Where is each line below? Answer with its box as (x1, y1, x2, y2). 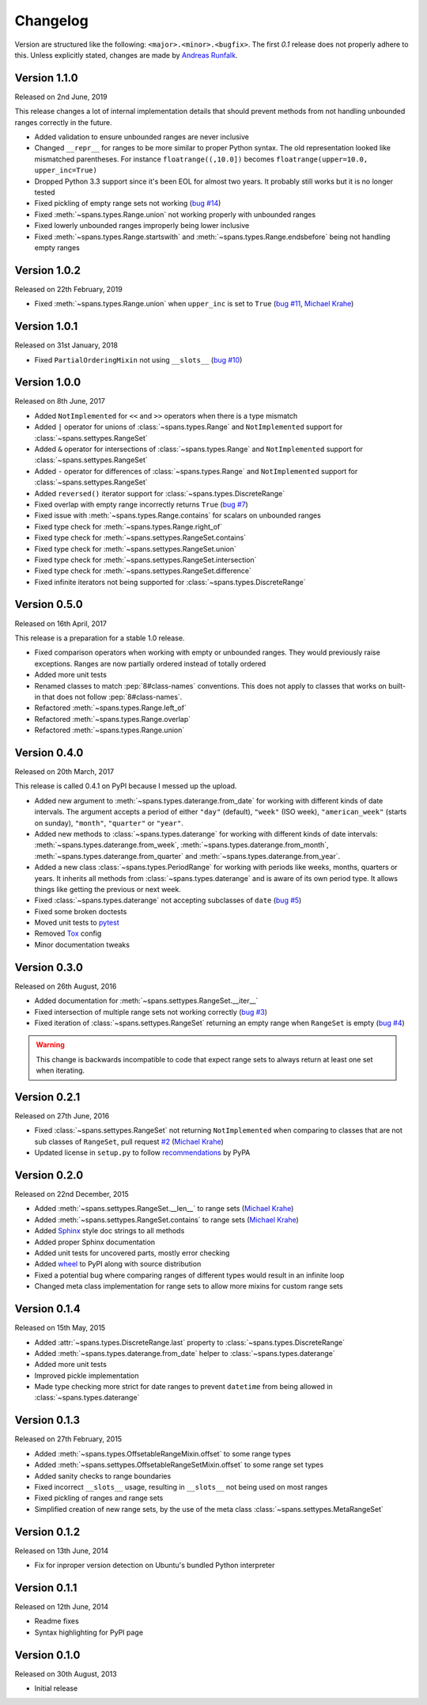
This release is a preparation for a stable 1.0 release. (14, 633, 185, 643)
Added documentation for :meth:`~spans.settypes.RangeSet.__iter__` (34, 996, 259, 1005)
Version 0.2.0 (14, 1168, 84, 1182)
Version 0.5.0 (14, 598, 83, 611)
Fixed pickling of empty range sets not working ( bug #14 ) (34, 199, 221, 208)
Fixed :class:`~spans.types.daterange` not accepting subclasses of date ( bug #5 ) (34, 895, 302, 906)
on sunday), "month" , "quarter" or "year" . (34, 818, 183, 827)
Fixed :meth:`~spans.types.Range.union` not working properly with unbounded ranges (34, 210, 316, 219)
